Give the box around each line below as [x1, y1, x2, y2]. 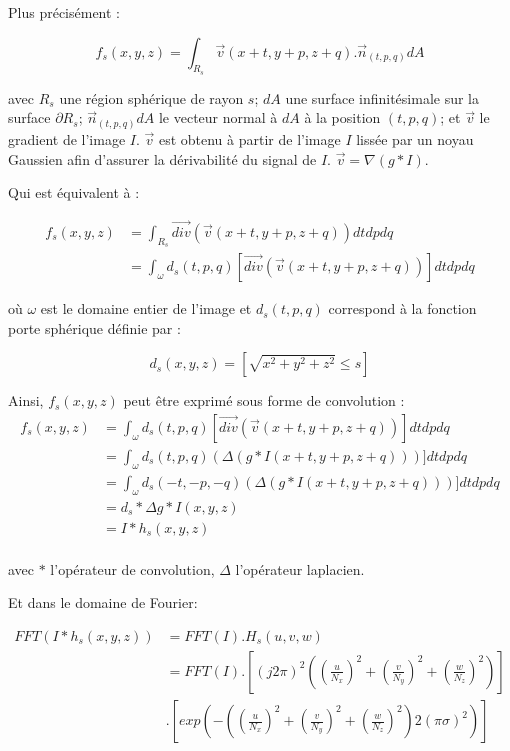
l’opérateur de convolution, [50, 558, 215, 579]
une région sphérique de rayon [59, 87, 244, 108]
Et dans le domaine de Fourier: [8, 592, 198, 613]
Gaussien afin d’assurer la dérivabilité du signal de [8, 148, 317, 169]
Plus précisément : [8, 2, 120, 22]
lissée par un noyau [356, 128, 474, 149]
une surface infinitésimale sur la [285, 87, 480, 108]
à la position [304, 107, 381, 128]
